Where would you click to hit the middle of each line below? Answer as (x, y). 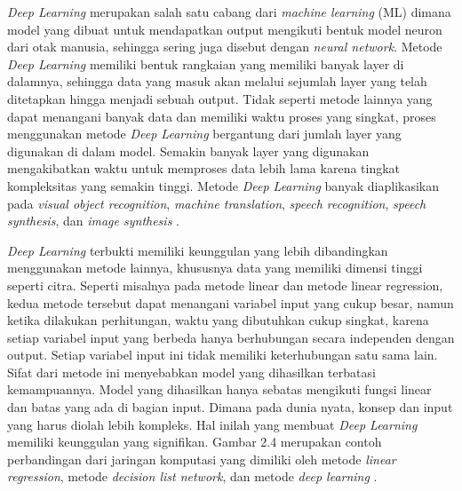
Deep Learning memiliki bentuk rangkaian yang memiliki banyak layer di (206, 63)
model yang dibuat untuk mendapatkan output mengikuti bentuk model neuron (225, 29)
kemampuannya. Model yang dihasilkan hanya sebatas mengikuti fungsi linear (219, 389)
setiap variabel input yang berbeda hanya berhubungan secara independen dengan (231, 337)
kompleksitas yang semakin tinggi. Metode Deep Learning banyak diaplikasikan (223, 185)
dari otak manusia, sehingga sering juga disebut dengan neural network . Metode (225, 47)
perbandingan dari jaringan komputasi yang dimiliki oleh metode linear (202, 459)
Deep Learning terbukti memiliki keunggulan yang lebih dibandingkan (198, 250)
